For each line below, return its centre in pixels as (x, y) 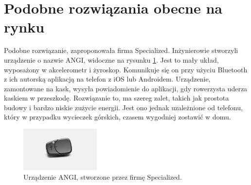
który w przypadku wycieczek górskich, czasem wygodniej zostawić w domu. (117, 117)
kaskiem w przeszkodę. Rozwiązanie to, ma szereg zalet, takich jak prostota (117, 98)
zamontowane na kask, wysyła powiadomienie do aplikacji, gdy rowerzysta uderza (126, 88)
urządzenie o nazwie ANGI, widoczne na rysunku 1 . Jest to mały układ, (111, 59)
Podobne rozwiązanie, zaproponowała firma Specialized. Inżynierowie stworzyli (121, 50)
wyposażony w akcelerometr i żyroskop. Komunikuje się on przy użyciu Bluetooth (126, 69)
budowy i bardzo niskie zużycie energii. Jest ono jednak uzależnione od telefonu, (123, 107)
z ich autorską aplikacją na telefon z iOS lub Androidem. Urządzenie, (107, 79)
